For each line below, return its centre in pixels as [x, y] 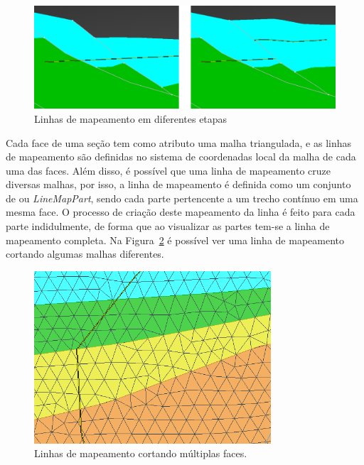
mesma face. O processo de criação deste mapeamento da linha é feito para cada [181, 212]
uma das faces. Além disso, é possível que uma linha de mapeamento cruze [168, 170]
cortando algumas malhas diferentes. [85, 254]
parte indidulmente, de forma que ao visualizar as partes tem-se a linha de [168, 226]
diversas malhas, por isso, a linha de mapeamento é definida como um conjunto [178, 184]
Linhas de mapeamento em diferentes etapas [131, 118]
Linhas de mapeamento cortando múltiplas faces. [141, 453]
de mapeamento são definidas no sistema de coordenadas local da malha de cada [181, 157]
